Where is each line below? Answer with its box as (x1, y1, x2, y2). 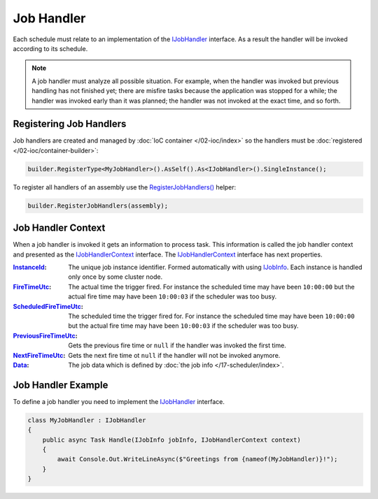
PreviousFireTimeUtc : (13, 331, 78, 340)
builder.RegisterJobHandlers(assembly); (27, 201, 168, 210)
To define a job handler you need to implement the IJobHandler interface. (13, 397, 225, 405)
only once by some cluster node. (68, 273, 163, 281)
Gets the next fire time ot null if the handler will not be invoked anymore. (68, 351, 281, 359)
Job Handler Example (13, 379, 108, 391)
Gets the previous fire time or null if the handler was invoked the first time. (68, 341, 286, 349)
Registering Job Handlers (13, 118, 127, 130)
